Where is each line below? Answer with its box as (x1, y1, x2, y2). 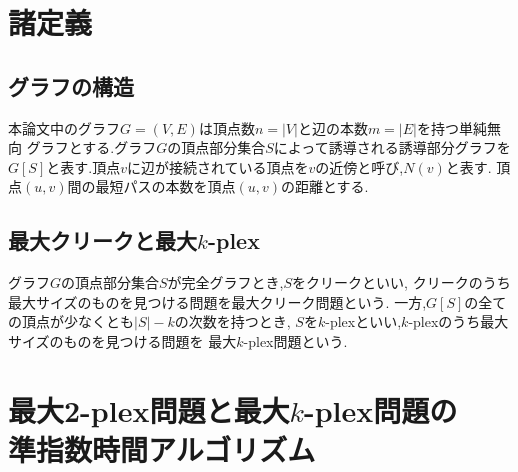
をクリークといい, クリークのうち (292, 272, 511, 293)
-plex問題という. (243, 330, 348, 351)
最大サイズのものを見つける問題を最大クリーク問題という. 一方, (8, 291, 427, 312)
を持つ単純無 (416, 117, 501, 138)
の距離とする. (281, 176, 369, 197)
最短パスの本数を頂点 (95, 176, 236, 197)
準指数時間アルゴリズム (8, 428, 316, 469)
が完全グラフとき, (167, 272, 284, 293)
